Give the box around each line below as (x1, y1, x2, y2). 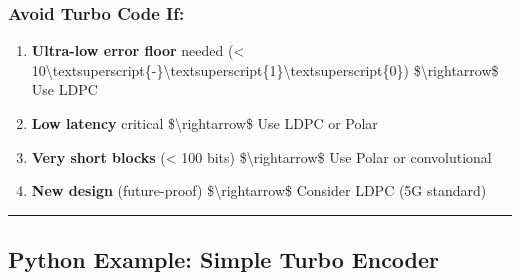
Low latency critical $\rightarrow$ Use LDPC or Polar (31, 113, 378, 133)
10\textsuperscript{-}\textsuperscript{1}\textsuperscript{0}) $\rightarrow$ (31, 59, 499, 80)
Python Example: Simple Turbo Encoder (8, 244, 440, 275)
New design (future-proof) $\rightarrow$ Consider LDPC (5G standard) (31, 180, 487, 201)
